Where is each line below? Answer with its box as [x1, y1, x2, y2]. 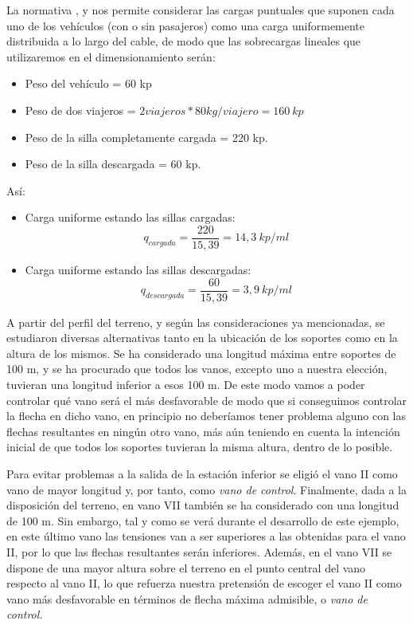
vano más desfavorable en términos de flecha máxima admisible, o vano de [6, 590, 368, 607]
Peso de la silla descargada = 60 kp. [25, 155, 201, 172]
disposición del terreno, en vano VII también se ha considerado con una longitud [6, 497, 399, 513]
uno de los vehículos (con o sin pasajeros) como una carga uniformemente [6, 17, 365, 33]
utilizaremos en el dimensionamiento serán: [6, 48, 216, 65]
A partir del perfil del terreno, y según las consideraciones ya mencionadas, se [6, 313, 385, 330]
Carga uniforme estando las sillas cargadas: [25, 209, 236, 226]
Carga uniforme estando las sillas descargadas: [25, 261, 251, 277]
